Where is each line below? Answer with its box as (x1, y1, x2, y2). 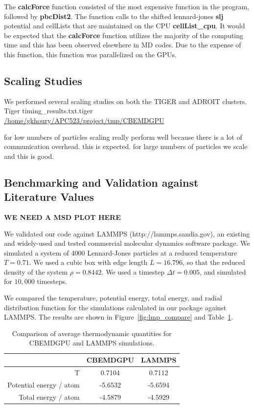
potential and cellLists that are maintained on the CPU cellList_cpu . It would (4, 21, 245, 31)
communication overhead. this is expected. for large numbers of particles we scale (4, 141, 248, 151)
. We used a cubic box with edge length (29, 257, 148, 267)
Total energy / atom (19, 391, 80, 402)
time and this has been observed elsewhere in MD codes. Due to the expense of (4, 40, 241, 50)
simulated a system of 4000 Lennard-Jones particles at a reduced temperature (4, 247, 237, 258)
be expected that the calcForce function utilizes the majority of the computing (4, 30, 244, 40)
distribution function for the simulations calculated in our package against (4, 302, 227, 312)
